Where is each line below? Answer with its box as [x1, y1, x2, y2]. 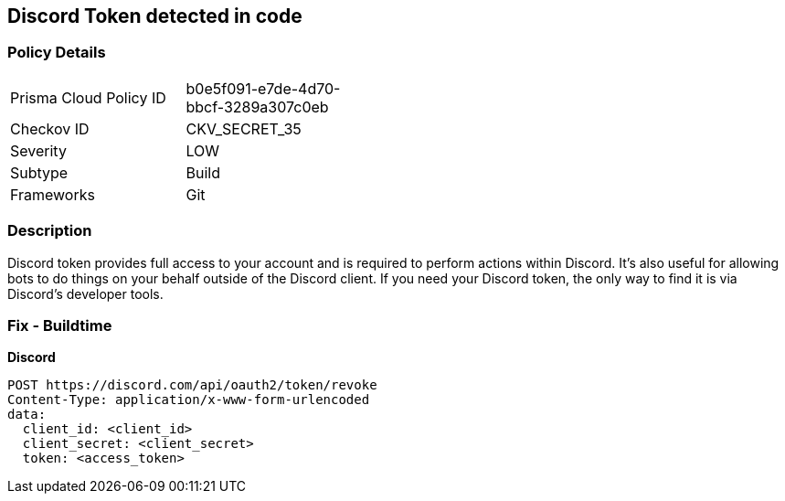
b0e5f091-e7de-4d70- [186, 79, 341, 98]
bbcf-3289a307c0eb [186, 97, 329, 116]
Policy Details [7, 43, 106, 62]
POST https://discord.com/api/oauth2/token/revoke [7, 378, 377, 393]
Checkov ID [10, 119, 90, 138]
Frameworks [10, 185, 95, 204]
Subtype [10, 163, 69, 182]
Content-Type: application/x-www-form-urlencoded [7, 392, 370, 408]
